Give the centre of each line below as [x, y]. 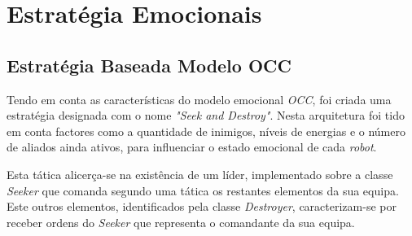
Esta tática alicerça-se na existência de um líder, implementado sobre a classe [200, 174]
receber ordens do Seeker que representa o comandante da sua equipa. [181, 222]
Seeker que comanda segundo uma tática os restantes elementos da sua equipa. [203, 190]
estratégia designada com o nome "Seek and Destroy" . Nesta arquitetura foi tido [206, 115]
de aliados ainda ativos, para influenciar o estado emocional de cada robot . [192, 147]
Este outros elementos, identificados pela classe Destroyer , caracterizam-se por [202, 206]
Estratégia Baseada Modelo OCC [149, 65]
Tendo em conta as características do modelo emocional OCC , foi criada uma [199, 99]
